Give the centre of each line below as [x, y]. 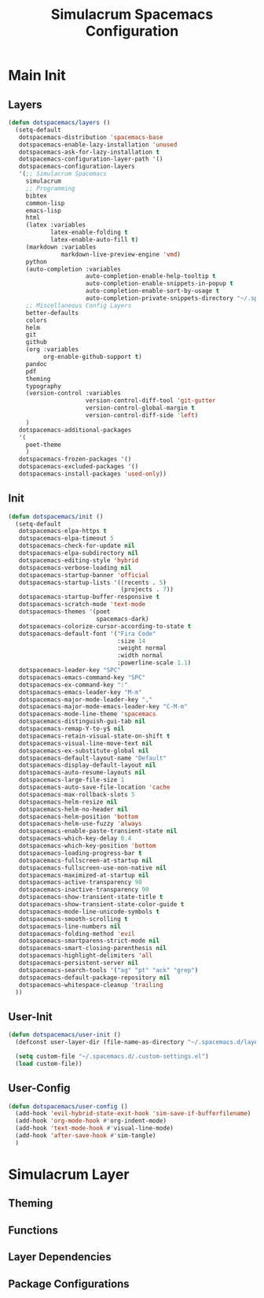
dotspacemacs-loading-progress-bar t [81, 853]
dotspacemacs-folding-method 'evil [77, 934]
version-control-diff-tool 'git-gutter [150, 401]
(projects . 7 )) [147, 590]
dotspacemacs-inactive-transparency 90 [84, 890]
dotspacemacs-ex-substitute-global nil [84, 751]
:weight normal [142, 648]
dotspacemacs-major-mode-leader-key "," [86, 699]
